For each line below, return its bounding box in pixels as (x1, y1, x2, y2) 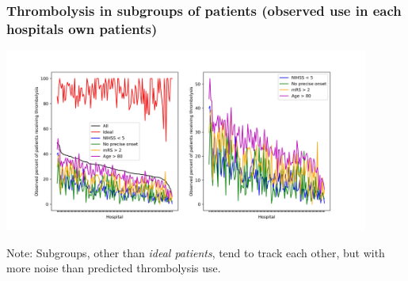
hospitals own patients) (6, 18, 158, 38)
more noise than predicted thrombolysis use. (6, 260, 221, 276)
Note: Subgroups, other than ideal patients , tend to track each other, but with (6, 244, 385, 260)
